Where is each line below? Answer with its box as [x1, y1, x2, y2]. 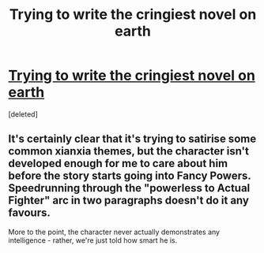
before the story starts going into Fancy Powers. [8, 169, 251, 183]
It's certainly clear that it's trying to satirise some [8, 132, 257, 146]
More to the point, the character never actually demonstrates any [8, 227, 220, 236]
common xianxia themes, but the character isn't [8, 144, 249, 158]
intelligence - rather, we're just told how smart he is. [8, 235, 178, 245]
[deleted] [8, 109, 38, 119]
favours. [8, 206, 51, 220]
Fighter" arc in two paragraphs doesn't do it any [8, 194, 249, 207]
